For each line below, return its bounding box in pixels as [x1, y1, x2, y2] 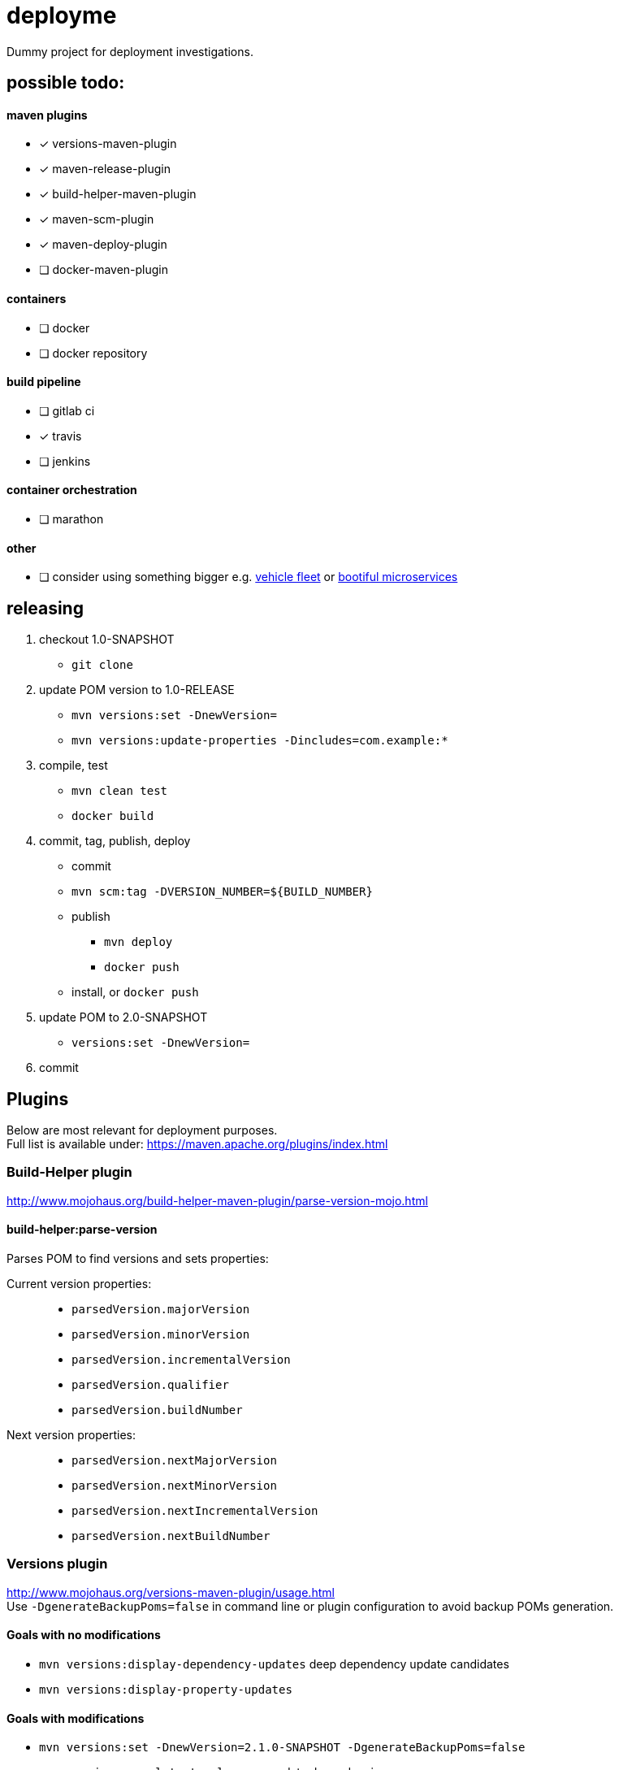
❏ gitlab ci [39, 403, 95, 418]
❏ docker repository [39, 345, 148, 360]
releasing [6, 597, 84, 618]
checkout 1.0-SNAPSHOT [39, 632, 175, 647]
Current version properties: [6, 1276, 152, 1291]
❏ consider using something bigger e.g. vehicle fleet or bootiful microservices [39, 570, 458, 584]
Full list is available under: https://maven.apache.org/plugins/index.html [6, 1136, 388, 1151]
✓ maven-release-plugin [39, 162, 171, 176]
